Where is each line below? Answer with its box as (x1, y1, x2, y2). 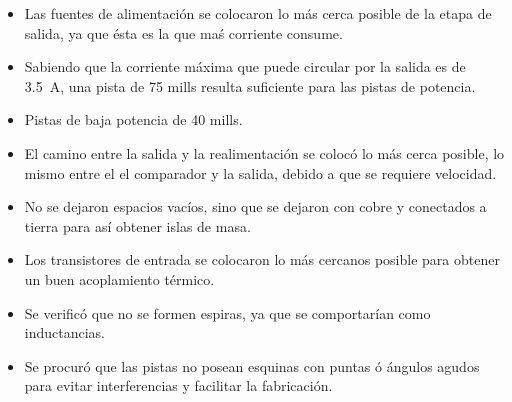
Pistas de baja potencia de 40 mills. (24, 109, 243, 130)
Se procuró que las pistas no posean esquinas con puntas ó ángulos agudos (24, 355, 480, 376)
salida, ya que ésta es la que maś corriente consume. (24, 22, 343, 43)
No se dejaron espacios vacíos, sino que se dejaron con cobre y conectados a (24, 196, 487, 217)
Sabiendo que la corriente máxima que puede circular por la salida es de (24, 56, 466, 77)
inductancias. (24, 322, 106, 343)
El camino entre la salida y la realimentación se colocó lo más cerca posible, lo (24, 142, 505, 163)
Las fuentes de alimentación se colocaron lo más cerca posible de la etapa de (24, 3, 492, 23)
